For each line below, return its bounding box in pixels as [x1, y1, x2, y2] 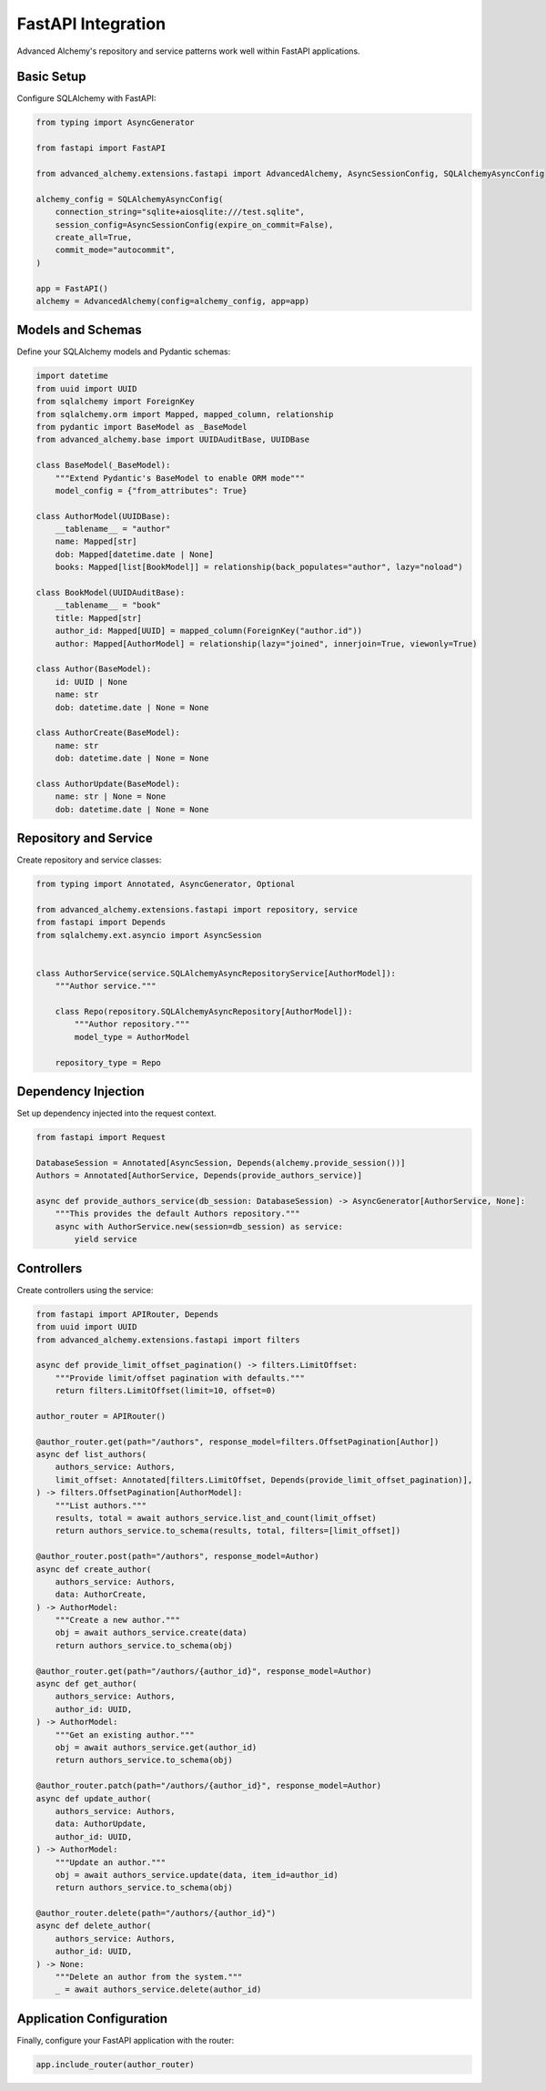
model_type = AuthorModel [74, 1032, 190, 1042]
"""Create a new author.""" [55, 1615, 181, 1626]
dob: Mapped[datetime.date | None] [55, 549, 214, 559]
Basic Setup [16, 69, 86, 85]
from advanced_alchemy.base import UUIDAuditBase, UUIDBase [35, 434, 310, 445]
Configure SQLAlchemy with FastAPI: [16, 93, 157, 104]
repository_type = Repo [55, 1057, 161, 1067]
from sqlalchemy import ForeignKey [35, 396, 195, 407]
